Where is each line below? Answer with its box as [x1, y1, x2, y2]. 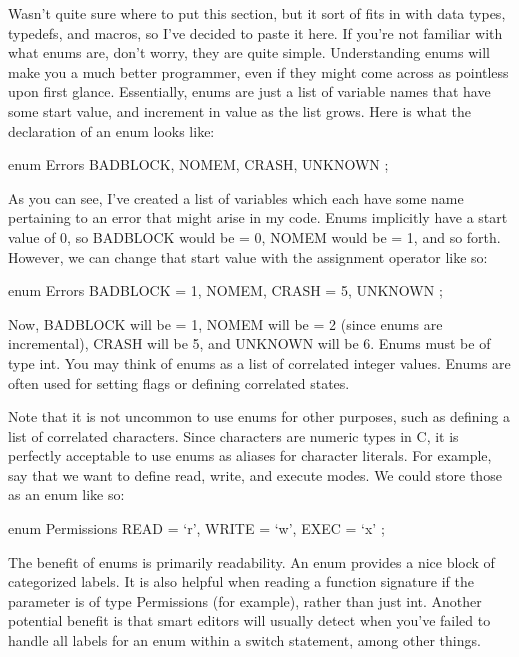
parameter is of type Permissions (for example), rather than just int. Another [8, 590, 482, 611]
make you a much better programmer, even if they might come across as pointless [8, 61, 509, 82]
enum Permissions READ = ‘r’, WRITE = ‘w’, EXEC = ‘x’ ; [8, 518, 385, 539]
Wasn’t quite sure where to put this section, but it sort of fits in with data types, [8, 3, 506, 23]
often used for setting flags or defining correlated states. [8, 372, 350, 393]
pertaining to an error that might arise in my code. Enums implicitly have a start [8, 207, 508, 228]
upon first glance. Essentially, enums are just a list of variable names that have [8, 81, 491, 102]
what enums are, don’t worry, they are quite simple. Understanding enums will [8, 42, 490, 63]
